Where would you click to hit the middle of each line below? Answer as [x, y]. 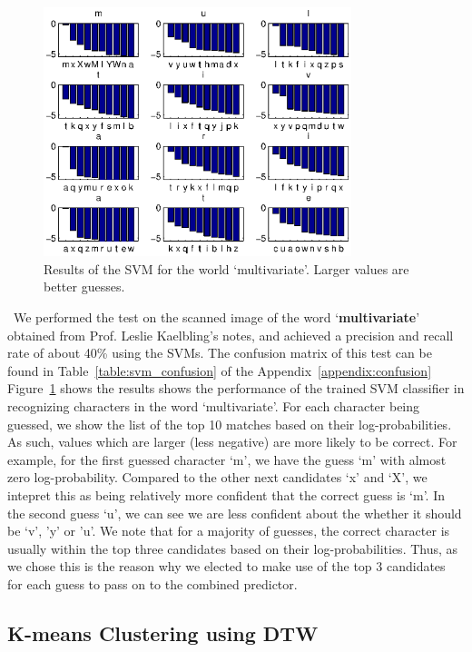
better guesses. [84, 286]
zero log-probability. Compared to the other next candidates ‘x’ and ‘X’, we [217, 477]
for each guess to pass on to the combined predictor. [152, 583]
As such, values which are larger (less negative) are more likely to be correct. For [232, 442]
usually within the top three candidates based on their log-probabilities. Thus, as [233, 548]
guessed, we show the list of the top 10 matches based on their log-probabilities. [230, 424]
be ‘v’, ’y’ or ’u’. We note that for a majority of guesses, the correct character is [229, 531]
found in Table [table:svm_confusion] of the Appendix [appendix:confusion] [220, 370]
